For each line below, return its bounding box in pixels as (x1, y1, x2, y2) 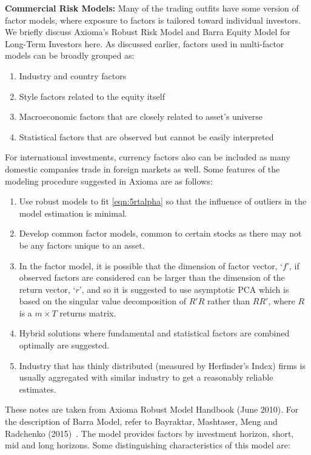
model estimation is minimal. (19, 206, 127, 219)
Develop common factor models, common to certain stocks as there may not (19, 227, 302, 240)
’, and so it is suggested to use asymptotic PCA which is (79, 283, 289, 295)
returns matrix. (59, 306, 116, 319)
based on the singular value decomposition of (19, 295, 187, 307)
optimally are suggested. (19, 339, 110, 352)
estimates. (19, 382, 56, 395)
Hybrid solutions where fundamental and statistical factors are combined (19, 327, 290, 339)
